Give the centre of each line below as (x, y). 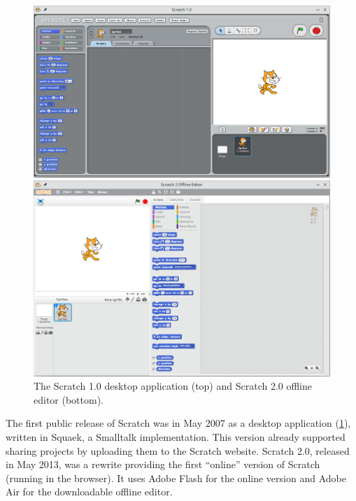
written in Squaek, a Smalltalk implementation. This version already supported (176, 436)
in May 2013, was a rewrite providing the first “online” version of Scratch (163, 464)
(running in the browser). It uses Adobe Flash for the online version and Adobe (176, 478)
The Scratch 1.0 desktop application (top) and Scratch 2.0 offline (173, 386)
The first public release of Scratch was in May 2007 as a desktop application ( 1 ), (178, 423)
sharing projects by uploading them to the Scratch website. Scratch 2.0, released (178, 450)
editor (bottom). (69, 399)
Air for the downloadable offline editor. (89, 492)
